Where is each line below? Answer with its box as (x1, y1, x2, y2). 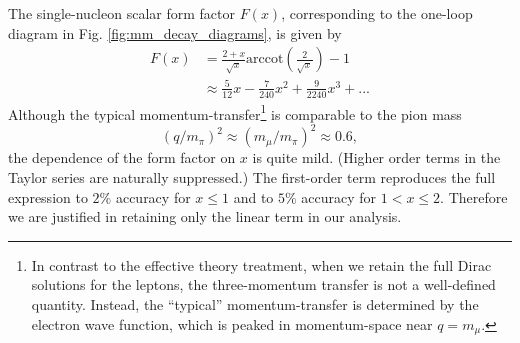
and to (233, 186, 274, 207)
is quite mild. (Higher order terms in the (252, 147, 501, 168)
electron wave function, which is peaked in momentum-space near (31, 313, 433, 334)
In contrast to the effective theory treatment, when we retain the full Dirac (31, 254, 492, 275)
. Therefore (440, 186, 508, 207)
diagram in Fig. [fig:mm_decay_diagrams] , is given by (8, 22, 342, 43)
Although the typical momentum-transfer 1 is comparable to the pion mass (8, 100, 462, 124)
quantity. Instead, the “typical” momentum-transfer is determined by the (31, 293, 479, 314)
